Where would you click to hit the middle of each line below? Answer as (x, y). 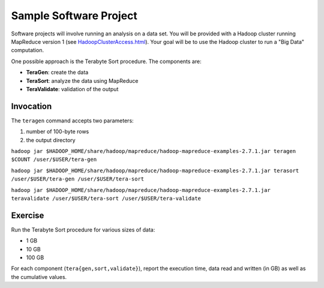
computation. (28, 50)
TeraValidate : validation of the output (72, 89)
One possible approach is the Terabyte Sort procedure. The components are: (106, 61)
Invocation (31, 106)
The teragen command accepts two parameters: (73, 121)
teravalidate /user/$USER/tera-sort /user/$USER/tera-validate (106, 198)
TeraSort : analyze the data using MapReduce (82, 80)
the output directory (51, 140)
